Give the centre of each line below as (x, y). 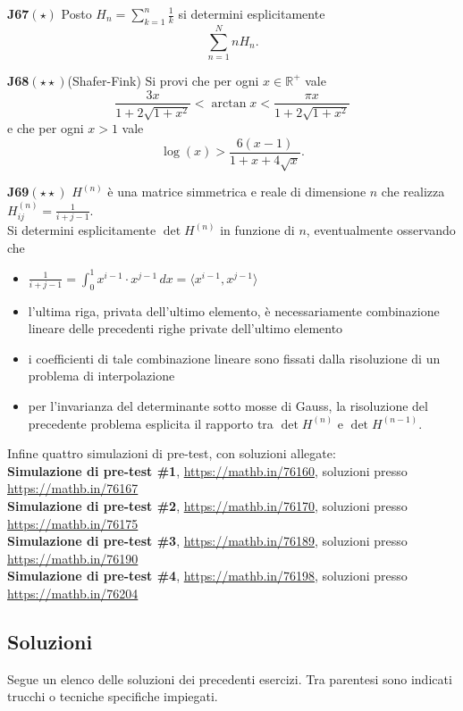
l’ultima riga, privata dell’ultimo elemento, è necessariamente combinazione (234, 310)
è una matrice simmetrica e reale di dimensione (237, 192)
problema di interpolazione (101, 376)
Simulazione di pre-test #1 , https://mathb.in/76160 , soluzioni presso (207, 470)
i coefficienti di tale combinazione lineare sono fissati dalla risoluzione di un (234, 358)
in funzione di (257, 230)
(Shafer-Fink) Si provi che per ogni (163, 80)
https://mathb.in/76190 (73, 558)
